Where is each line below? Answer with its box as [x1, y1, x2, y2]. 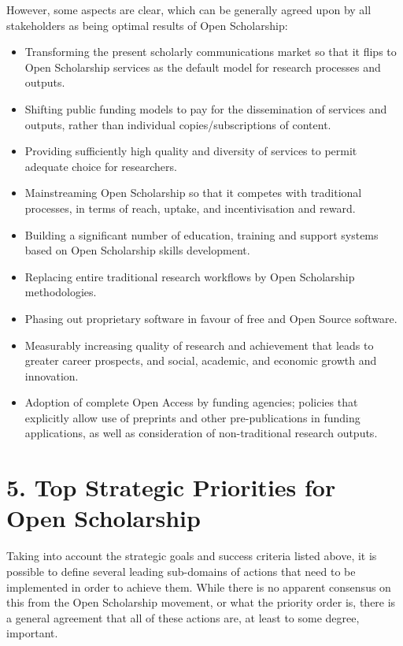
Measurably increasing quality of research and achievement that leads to [24, 336, 374, 353]
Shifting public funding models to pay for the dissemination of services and [24, 100, 387, 117]
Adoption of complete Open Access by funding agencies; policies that [24, 394, 358, 410]
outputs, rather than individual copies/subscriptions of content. [24, 116, 331, 132]
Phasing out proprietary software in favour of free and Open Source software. [24, 310, 397, 326]
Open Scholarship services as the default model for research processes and [24, 58, 381, 75]
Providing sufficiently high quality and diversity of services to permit [24, 143, 357, 159]
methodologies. [24, 284, 97, 300]
